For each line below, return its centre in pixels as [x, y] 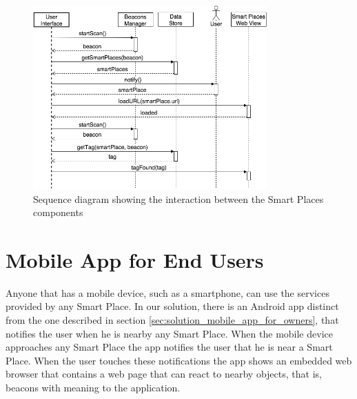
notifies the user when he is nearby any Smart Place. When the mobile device [169, 333]
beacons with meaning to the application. [93, 388]
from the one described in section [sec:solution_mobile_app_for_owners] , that [172, 320]
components [58, 212]
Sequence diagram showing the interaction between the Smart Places [178, 198]
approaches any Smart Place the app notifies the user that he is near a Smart [169, 347]
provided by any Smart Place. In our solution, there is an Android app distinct [172, 306]
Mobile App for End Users [135, 259]
